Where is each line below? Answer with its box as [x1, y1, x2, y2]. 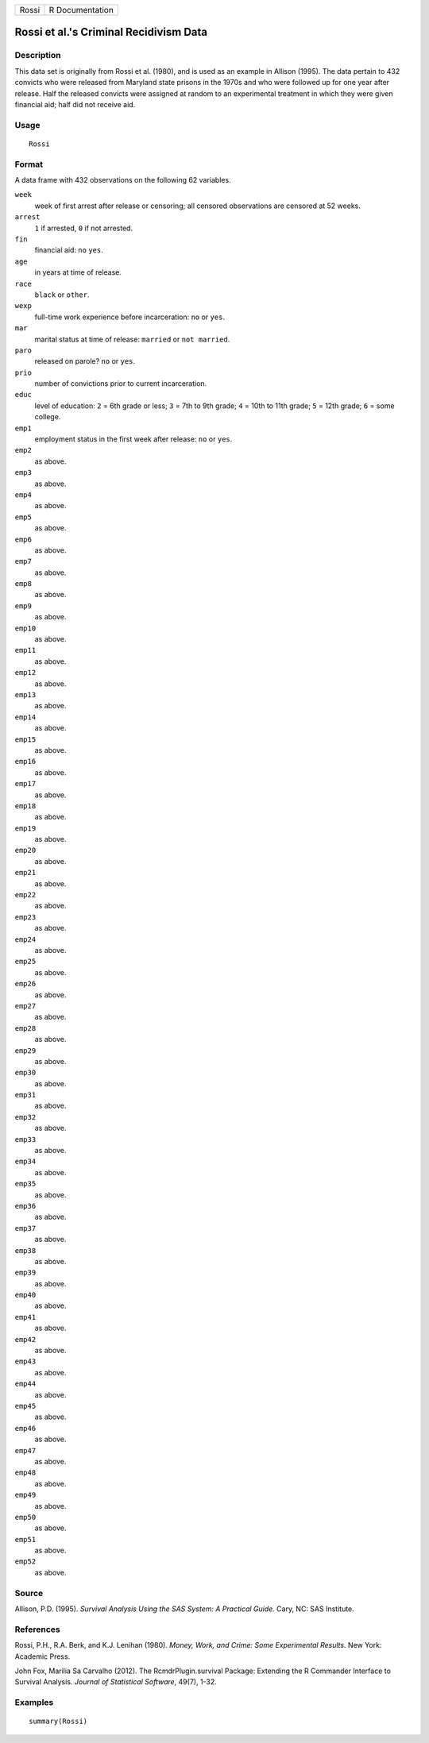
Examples [14, 1697, 54, 1708]
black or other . [34, 290, 90, 299]
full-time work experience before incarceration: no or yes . [34, 312, 226, 322]
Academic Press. [14, 1652, 71, 1661]
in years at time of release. [34, 268, 122, 277]
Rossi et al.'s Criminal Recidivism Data [14, 25, 208, 39]
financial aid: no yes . [34, 245, 103, 255]
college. [34, 412, 61, 422]
